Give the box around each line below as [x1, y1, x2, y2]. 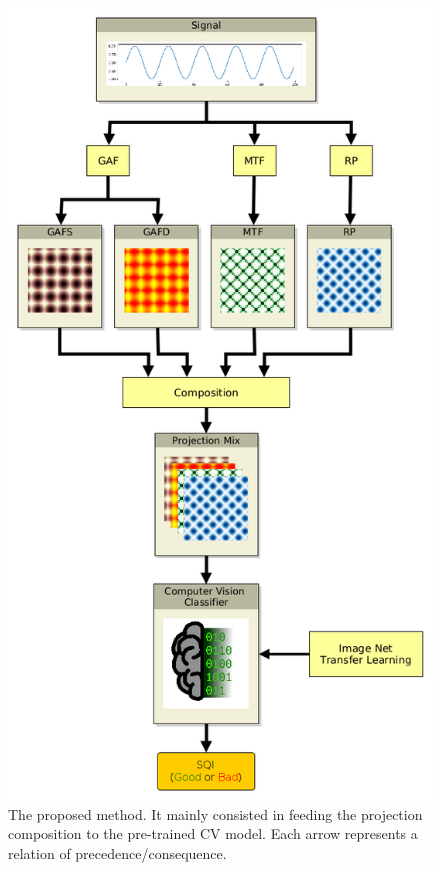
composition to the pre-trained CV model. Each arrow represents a [8, 823, 418, 844]
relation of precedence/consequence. [8, 843, 227, 864]
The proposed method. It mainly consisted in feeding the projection [8, 803, 423, 824]
